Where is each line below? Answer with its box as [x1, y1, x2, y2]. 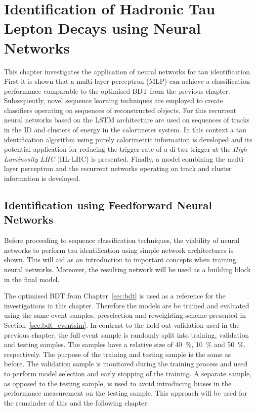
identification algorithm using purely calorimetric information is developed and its [4, 134, 253, 144]
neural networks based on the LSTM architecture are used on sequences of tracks [4, 115, 250, 125]
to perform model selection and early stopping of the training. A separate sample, [4, 368, 252, 378]
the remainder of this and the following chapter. [4, 397, 149, 408]
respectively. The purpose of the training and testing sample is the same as [4, 349, 231, 359]
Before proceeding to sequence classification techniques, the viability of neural [4, 235, 240, 245]
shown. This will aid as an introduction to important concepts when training [4, 254, 236, 265]
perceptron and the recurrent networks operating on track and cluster [20, 163, 232, 174]
